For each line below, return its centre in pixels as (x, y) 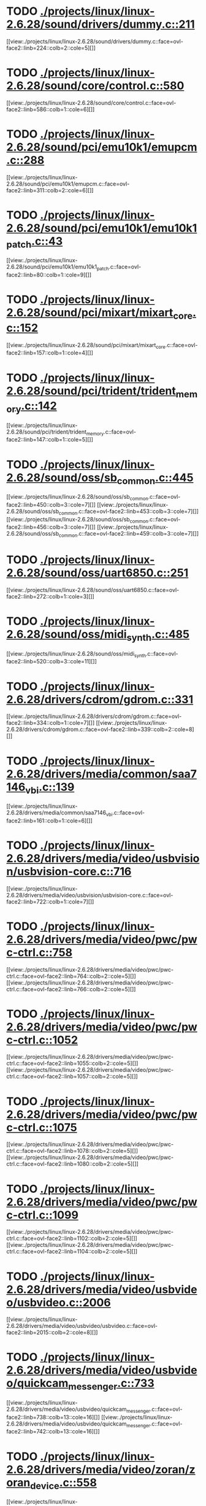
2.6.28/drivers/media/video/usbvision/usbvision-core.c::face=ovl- (90, 895)
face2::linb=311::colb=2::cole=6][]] (50, 190)
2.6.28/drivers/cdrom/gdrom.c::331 (100, 699)
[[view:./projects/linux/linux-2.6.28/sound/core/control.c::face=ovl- (91, 103)
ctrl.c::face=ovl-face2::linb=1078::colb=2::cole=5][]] (72, 1151)
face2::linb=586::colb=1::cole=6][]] (51, 109)
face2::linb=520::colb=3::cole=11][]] (51, 661)
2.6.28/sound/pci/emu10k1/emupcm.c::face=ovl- (68, 184)
